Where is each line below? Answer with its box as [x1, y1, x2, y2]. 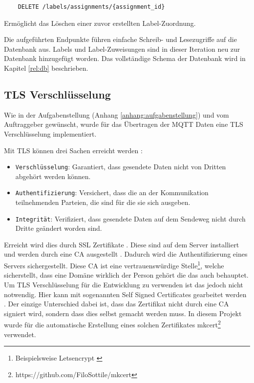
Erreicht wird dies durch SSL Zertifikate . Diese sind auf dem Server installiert [4, 239, 239, 249]
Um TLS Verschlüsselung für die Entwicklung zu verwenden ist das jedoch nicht [4, 279, 243, 289]
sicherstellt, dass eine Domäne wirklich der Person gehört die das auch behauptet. [4, 270, 249, 280]
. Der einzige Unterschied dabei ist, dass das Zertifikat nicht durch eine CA [4, 299, 229, 309]
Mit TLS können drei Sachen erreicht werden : [4, 145, 143, 155]
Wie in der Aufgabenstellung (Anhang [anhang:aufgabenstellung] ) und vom [4, 109, 229, 120]
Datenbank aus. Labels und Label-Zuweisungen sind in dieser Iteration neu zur [4, 43, 240, 54]
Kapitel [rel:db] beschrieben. [4, 62, 88, 73]
